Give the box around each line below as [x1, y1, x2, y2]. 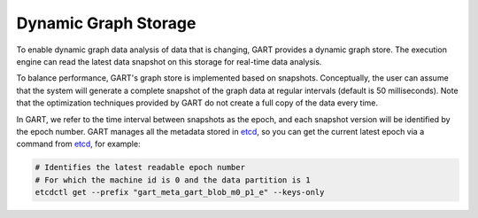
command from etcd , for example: [16, 138, 141, 150]
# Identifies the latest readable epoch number [35, 162, 245, 173]
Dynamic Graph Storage [16, 13, 197, 33]
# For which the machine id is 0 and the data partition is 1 [35, 175, 311, 185]
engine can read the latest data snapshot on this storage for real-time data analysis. [16, 56, 322, 66]
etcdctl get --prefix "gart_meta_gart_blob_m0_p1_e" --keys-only [35, 187, 325, 198]
